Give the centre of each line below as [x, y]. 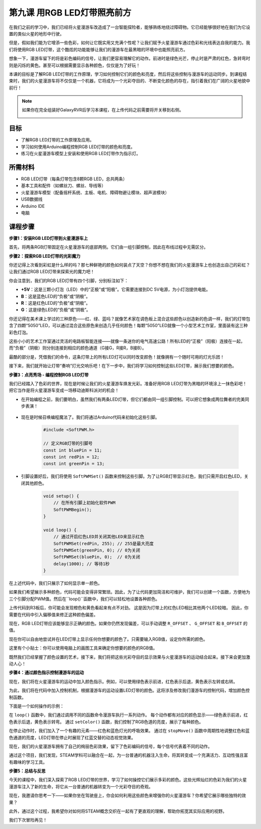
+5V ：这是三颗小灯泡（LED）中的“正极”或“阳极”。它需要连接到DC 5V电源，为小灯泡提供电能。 [116, 289]
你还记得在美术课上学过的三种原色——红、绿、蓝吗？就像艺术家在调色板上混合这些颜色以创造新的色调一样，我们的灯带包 [130, 319]
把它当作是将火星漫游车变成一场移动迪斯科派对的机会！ [64, 391]
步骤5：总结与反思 [27, 771]
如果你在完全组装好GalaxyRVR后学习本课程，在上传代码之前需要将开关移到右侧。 [103, 110]
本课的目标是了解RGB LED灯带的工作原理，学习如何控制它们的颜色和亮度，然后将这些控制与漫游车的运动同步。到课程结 [128, 74]
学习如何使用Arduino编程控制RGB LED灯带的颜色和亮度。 [78, 147]
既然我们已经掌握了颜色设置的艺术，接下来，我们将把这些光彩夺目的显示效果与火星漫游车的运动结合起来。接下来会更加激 [130, 657]
